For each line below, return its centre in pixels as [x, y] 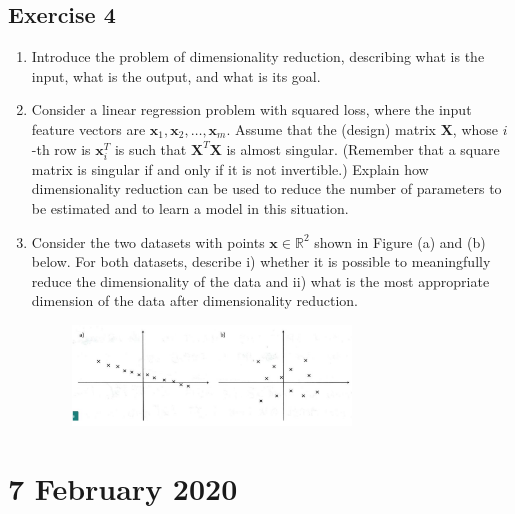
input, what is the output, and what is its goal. [176, 75]
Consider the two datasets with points [148, 241]
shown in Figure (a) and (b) [400, 241]
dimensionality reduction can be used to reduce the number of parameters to [266, 188]
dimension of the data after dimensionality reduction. [194, 300]
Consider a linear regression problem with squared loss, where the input [251, 109]
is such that [150, 148]
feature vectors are [88, 128]
